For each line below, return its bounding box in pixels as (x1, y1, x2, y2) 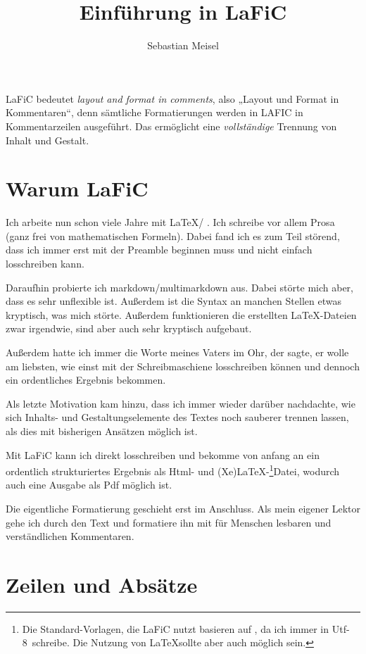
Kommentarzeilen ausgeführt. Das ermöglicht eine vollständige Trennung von (6, 118, 337, 133)
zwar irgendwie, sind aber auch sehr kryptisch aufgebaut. (6, 321, 252, 336)
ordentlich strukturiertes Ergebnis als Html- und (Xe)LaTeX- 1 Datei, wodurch (6, 462, 340, 478)
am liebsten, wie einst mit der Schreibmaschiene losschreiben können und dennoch (6, 358, 360, 373)
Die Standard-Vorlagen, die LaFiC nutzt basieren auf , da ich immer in (22, 621, 329, 636)
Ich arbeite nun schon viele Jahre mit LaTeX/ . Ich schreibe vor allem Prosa (6, 215, 335, 229)
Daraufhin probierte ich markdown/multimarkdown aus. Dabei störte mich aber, (6, 279, 353, 294)
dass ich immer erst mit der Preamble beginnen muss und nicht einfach (6, 242, 313, 257)
